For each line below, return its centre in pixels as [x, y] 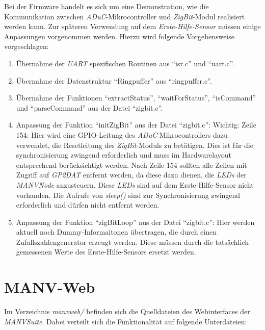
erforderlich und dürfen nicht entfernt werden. [88, 205]
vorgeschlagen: [26, 46]
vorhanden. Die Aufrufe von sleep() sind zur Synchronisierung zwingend [128, 195]
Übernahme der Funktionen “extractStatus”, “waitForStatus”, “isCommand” [136, 98]
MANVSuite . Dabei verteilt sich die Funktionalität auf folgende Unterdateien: [126, 321]
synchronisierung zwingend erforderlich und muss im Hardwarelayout [124, 155]
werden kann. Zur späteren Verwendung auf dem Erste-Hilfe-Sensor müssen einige [132, 26]
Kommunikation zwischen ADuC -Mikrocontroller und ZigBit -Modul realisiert [125, 16]
